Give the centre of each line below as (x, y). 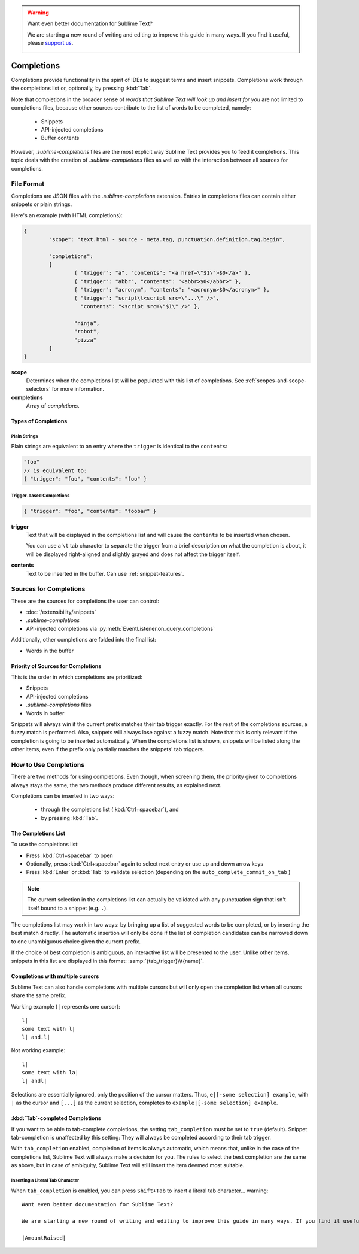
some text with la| (50, 1073)
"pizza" (85, 340)
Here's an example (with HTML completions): (67, 215)
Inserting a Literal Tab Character (45, 1180)
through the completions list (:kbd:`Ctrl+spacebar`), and (110, 810)
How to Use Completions (48, 764)
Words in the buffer (50, 651)
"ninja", (87, 323)
